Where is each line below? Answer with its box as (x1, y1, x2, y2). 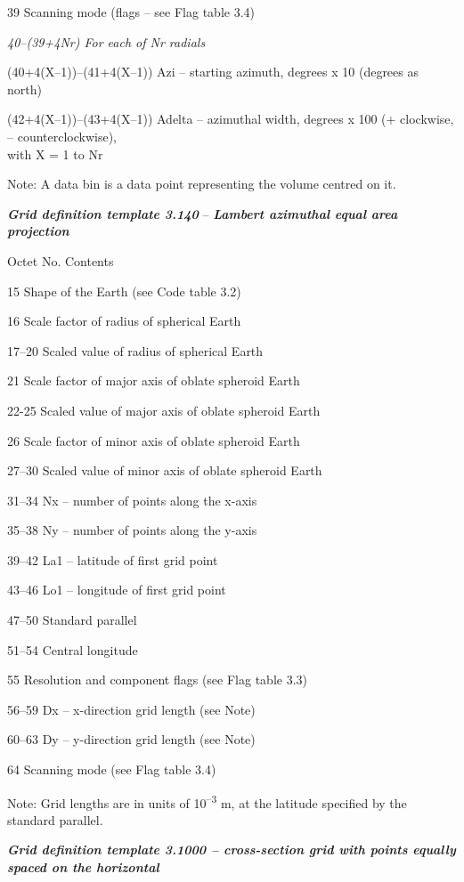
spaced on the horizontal (7, 858, 159, 877)
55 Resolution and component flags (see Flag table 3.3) (7, 670, 307, 689)
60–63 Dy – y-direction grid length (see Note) (7, 730, 256, 748)
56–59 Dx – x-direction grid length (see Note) (7, 700, 256, 718)
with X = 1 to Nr (7, 144, 103, 163)
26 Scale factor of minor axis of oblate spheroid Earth (7, 431, 300, 449)
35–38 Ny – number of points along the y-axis (7, 521, 257, 539)
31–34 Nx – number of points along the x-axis (7, 490, 257, 509)
